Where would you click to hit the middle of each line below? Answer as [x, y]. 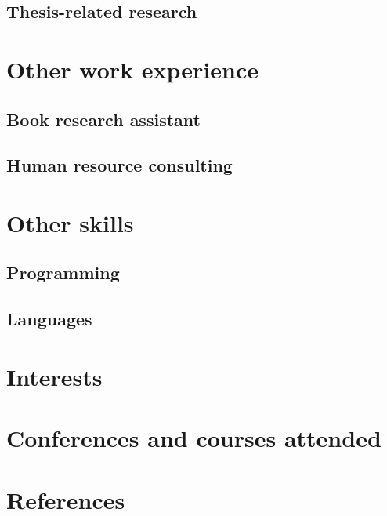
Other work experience [133, 69]
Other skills [70, 222]
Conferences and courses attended [194, 438]
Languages [49, 319]
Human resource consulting [119, 165]
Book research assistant [103, 119]
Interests [54, 376]
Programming [63, 273]
